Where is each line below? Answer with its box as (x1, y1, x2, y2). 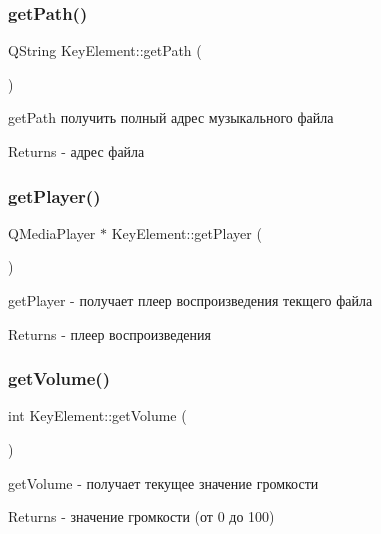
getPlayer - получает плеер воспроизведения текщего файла (8, 290, 373, 310)
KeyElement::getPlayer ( (111, 222, 262, 243)
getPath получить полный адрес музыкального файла (8, 107, 334, 128)
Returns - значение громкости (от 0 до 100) (8, 506, 275, 527)
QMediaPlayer (8, 222, 96, 243)
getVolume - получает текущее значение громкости (8, 472, 319, 493)
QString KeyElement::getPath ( (8, 40, 202, 61)
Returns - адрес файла (8, 141, 145, 161)
